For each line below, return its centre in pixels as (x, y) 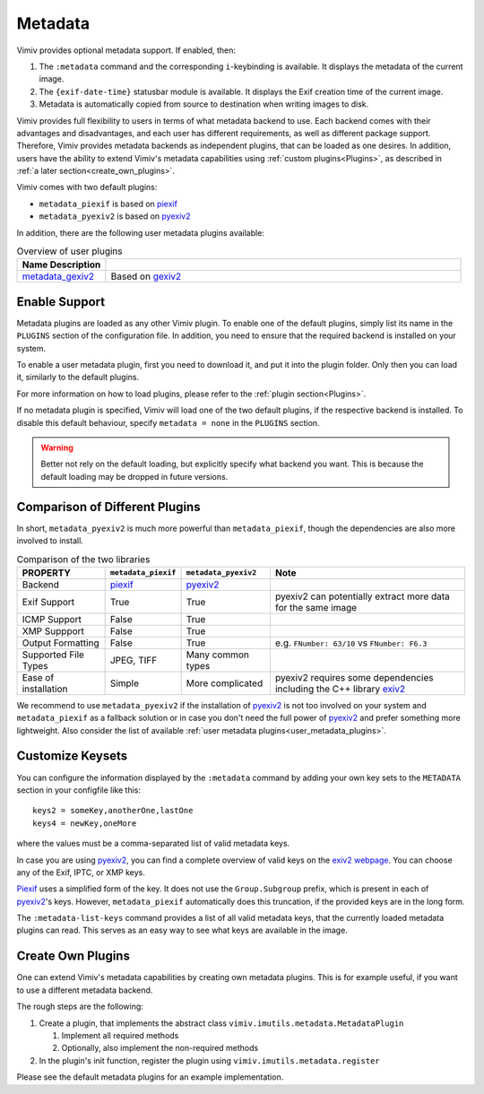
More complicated (225, 683)
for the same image (316, 607)
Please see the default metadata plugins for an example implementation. (150, 1077)
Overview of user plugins (69, 251)
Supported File (53, 655)
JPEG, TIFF (134, 660)
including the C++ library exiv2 (340, 689)
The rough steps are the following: (80, 1007)
